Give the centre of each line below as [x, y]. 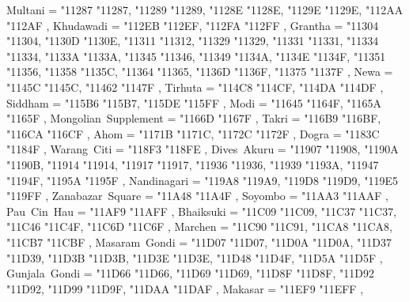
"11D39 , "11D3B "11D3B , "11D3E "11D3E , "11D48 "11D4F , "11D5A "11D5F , [195, 257]
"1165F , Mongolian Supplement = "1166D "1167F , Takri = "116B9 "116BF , [194, 118]
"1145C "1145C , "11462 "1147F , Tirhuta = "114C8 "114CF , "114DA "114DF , [195, 87]
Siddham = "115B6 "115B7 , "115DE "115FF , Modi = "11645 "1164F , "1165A [194, 102]
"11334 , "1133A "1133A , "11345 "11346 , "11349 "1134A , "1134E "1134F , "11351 [196, 56]
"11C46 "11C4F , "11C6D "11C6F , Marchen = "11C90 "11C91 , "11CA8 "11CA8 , [199, 226]
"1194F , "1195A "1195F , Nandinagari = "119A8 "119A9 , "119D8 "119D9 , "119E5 [202, 180]
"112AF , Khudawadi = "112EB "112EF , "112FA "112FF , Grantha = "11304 [193, 25]
